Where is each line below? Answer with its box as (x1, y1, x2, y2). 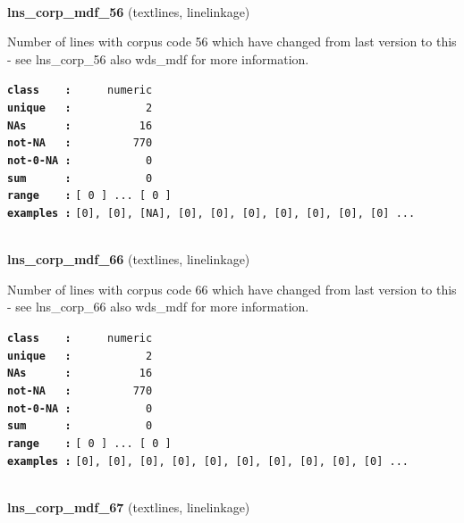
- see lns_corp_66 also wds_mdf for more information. (7, 297, 309, 316)
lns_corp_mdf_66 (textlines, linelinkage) (7, 250, 250, 269)
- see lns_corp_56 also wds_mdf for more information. (7, 49, 309, 68)
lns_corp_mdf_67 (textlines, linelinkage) (7, 497, 250, 516)
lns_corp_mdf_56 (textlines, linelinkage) (7, 2, 250, 21)
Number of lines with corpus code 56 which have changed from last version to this (7, 32, 457, 51)
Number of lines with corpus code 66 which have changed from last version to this (7, 279, 457, 298)
